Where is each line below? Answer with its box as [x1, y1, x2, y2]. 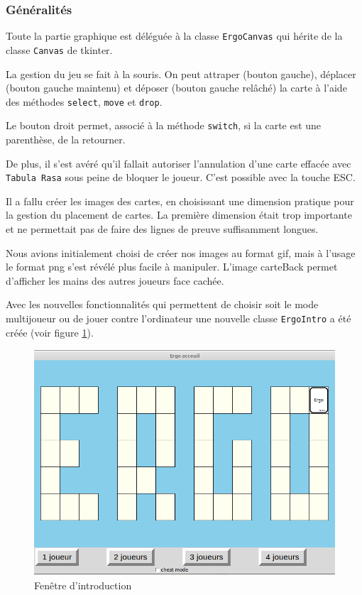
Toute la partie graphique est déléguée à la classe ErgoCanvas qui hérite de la [6, 28, 343, 43]
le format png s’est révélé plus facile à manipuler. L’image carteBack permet [6, 259, 338, 274]
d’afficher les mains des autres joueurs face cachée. [6, 273, 224, 288]
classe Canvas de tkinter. [6, 42, 113, 57]
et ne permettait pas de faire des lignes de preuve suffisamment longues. [6, 222, 319, 236]
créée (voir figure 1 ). [6, 324, 94, 339]
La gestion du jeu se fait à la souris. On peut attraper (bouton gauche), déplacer [6, 66, 356, 81]
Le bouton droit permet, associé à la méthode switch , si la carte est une [6, 118, 322, 133]
